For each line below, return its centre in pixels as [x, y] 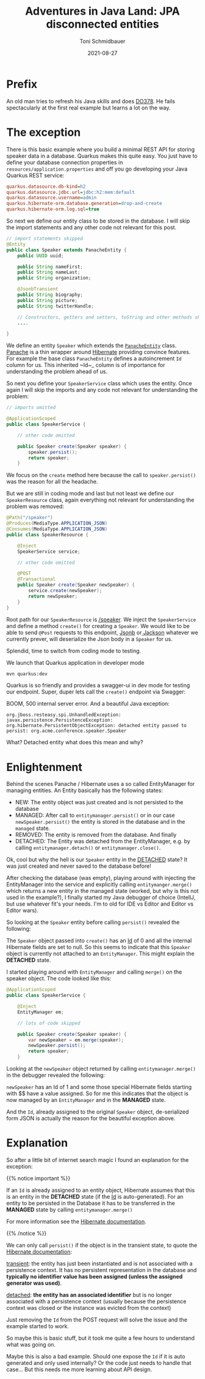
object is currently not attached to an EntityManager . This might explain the [100, 954]
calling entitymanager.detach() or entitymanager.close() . [88, 848]
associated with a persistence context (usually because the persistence [96, 1301]
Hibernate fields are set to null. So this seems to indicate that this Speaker [98, 947]
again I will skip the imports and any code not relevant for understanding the [102, 390]
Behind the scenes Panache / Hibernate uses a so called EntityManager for [101, 784]
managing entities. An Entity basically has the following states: [85, 791]
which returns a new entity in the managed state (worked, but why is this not [103, 891]
